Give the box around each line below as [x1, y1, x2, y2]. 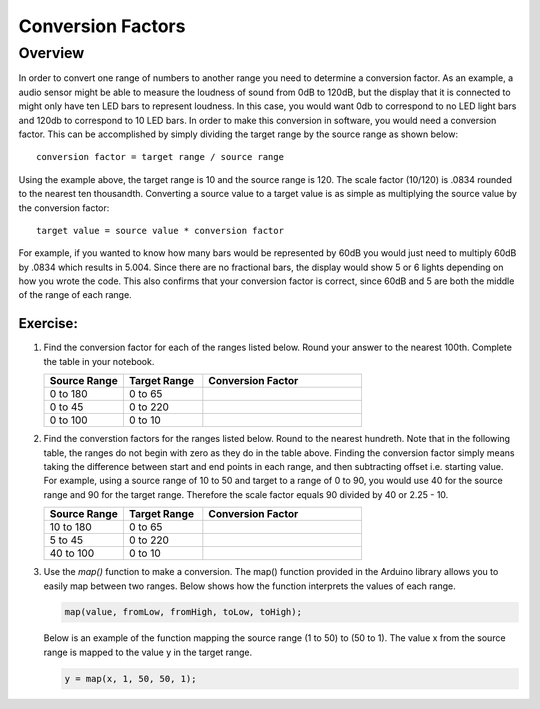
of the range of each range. [18, 289, 132, 301]
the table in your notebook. [43, 355, 155, 367]
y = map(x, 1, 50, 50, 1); [64, 673, 197, 684]
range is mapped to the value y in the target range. [43, 646, 253, 658]
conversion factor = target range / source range [36, 151, 285, 163]
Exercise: [18, 315, 79, 332]
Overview [18, 44, 85, 62]
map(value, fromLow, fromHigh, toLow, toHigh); [64, 606, 302, 618]
